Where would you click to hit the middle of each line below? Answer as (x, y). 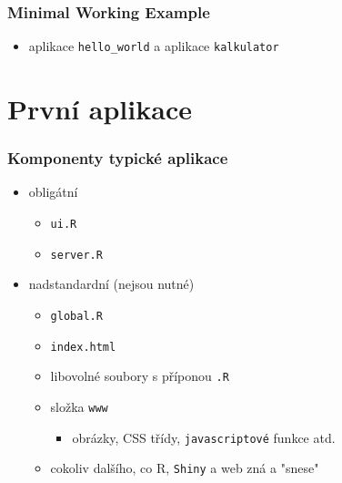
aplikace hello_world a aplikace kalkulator (154, 46)
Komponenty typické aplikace (118, 158)
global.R (76, 316)
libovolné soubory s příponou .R (140, 376)
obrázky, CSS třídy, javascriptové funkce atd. (204, 437)
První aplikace (100, 109)
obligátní (53, 192)
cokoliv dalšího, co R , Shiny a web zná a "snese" (185, 468)
